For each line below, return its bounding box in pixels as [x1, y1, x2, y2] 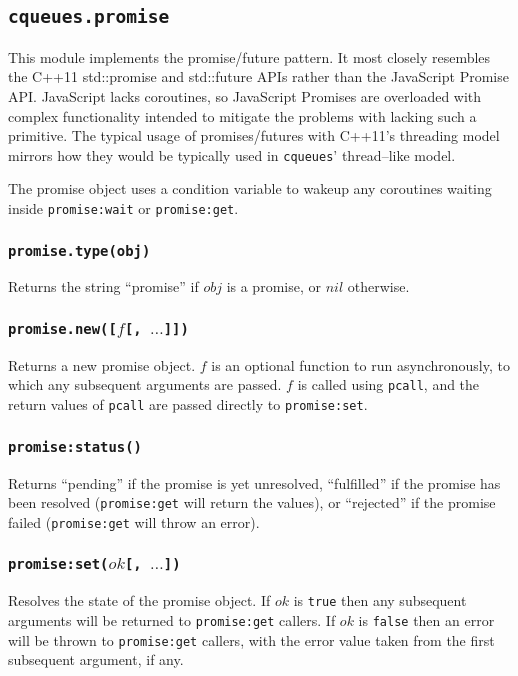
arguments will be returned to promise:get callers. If [8, 609, 336, 630]
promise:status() [8, 438, 142, 455]
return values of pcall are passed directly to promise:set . [8, 394, 368, 415]
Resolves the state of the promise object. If [8, 590, 271, 611]
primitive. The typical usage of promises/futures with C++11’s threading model [8, 125, 500, 146]
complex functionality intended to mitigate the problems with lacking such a [8, 105, 477, 126]
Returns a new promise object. [8, 354, 196, 375]
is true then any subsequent [293, 590, 467, 611]
